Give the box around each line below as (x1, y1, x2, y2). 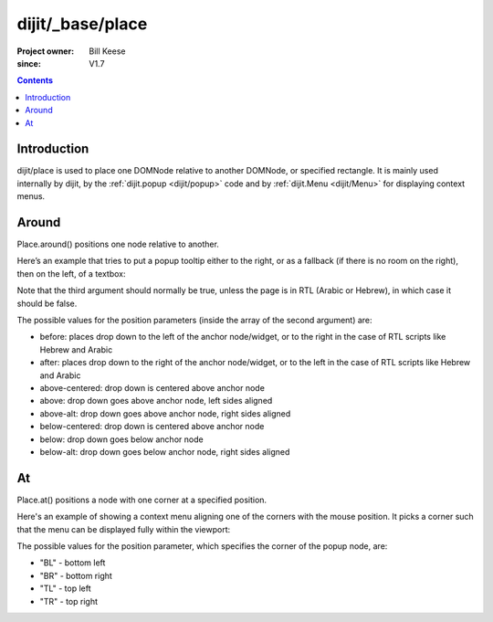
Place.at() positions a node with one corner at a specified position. (16, 494, 267, 505)
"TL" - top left (39, 583, 91, 594)
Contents (16, 75, 54, 86)
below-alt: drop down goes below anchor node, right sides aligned (39, 446, 290, 457)
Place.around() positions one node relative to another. (16, 238, 219, 250)
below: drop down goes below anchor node (39, 434, 205, 445)
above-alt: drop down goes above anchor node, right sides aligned (39, 407, 291, 419)
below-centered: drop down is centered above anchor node (39, 421, 265, 432)
